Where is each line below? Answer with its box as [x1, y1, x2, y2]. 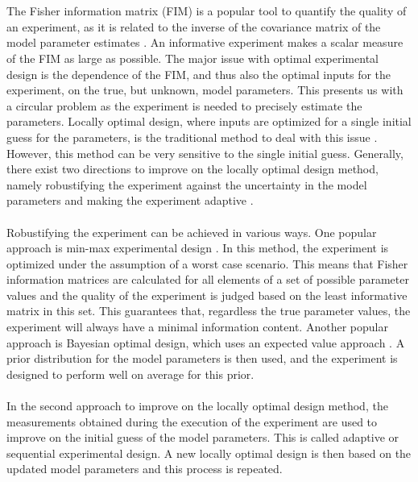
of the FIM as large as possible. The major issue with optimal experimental [6, 49, 379, 66]
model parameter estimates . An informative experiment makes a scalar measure [6, 34, 404, 51]
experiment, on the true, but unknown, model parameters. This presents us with [6, 81, 404, 98]
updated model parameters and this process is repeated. [6, 460, 283, 477]
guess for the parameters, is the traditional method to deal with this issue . [6, 128, 378, 145]
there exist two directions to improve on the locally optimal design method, [6, 160, 379, 177]
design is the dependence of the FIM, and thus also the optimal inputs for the [6, 65, 391, 82]
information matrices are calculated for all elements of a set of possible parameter [6, 271, 409, 288]
